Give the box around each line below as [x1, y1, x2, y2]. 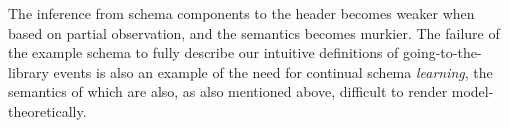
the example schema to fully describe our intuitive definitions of [8, 42, 399, 63]
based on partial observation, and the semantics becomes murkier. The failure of [8, 22, 500, 43]
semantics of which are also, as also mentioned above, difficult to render [8, 81, 448, 102]
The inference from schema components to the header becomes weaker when [8, 3, 475, 23]
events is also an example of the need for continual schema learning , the [53, 61, 493, 82]
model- [451, 81, 494, 102]
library [8, 61, 49, 82]
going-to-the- [403, 42, 482, 63]
